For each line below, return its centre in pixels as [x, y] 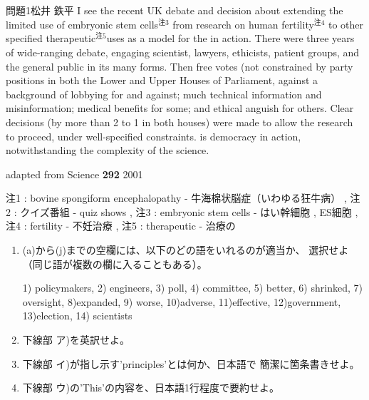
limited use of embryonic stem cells [82, 24]
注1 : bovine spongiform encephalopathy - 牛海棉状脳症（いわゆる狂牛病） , [176, 198]
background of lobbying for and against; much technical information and [164, 94]
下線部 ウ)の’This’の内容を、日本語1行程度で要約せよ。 [151, 388]
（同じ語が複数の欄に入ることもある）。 [115, 263]
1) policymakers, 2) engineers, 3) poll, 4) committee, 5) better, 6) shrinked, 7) [192, 288]
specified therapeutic [51, 38]
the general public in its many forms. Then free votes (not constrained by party [180, 66]
